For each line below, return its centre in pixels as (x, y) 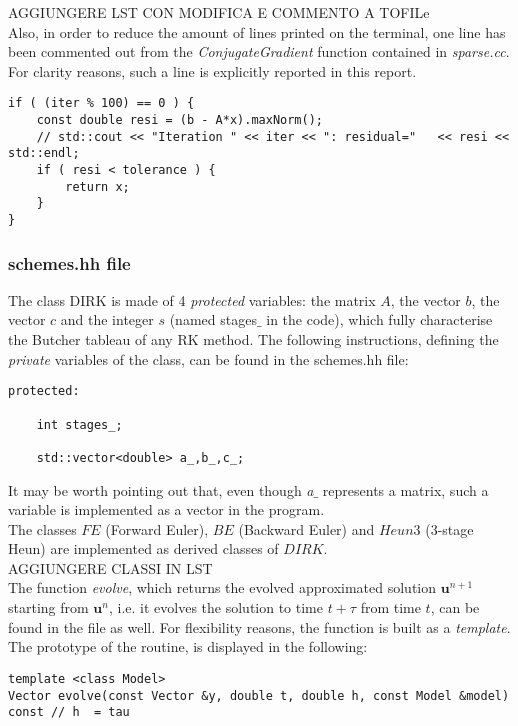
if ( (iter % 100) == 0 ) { (101, 103)
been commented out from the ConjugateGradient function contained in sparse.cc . (259, 51)
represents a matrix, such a (405, 489)
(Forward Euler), (157, 528)
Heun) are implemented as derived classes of (143, 548)
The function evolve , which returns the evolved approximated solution (222, 587)
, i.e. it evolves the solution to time (215, 607)
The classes (42, 528)
